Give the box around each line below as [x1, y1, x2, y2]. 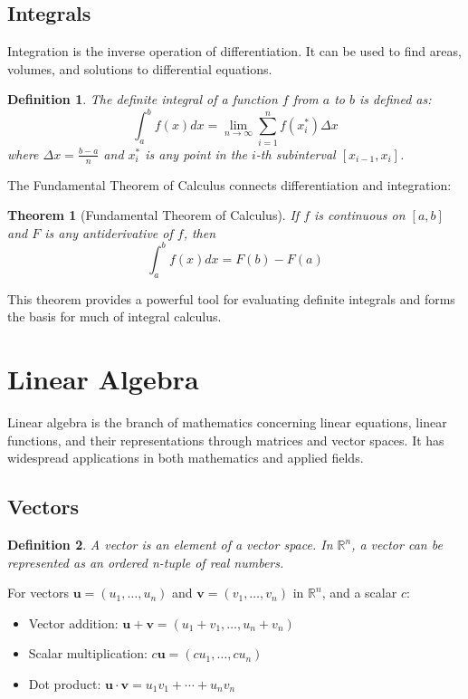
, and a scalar [321, 583, 397, 602]
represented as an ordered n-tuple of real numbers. [7, 552, 284, 571]
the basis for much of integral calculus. [7, 307, 222, 326]
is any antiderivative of [44, 223, 173, 242]
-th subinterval [255, 144, 336, 163]
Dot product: [28, 674, 101, 693]
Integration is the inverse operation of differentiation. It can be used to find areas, [7, 42, 462, 61]
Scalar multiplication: [28, 644, 148, 663]
